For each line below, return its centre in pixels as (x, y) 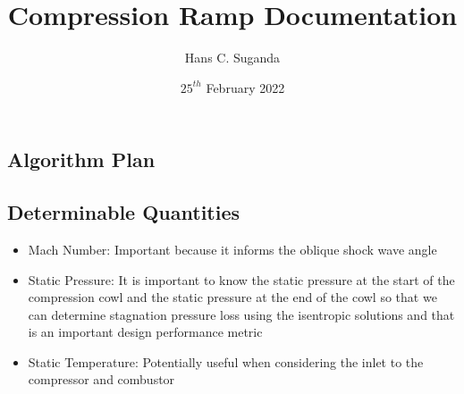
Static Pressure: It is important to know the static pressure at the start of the (241, 279)
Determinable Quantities (124, 212)
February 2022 (245, 87)
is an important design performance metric (145, 332)
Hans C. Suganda (232, 58)
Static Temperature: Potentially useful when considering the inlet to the (226, 361)
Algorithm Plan (81, 159)
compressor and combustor (101, 379)
